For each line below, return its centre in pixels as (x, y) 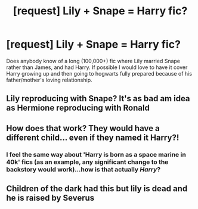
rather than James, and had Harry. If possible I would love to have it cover (97, 67)
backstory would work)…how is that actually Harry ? (83, 169)
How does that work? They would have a (83, 128)
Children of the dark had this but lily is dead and (97, 189)
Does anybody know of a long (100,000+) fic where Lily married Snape (93, 61)
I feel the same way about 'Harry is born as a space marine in (96, 154)
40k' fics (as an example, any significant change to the (87, 162)
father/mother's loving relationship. (49, 80)
